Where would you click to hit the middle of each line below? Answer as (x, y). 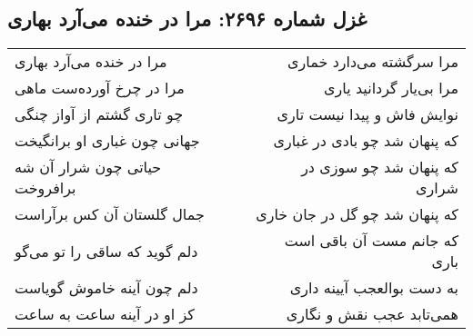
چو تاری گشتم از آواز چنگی (99, 114)
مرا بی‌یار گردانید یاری (391, 88)
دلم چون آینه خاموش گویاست (106, 288)
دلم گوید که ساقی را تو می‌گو (106, 251)
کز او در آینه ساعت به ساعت (105, 314)
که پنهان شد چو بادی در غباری (366, 141)
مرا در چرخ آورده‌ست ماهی (100, 88)
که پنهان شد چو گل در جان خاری (357, 214)
